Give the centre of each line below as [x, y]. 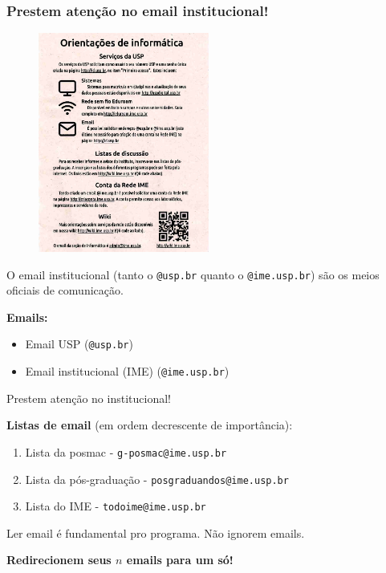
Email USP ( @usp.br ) [79, 344]
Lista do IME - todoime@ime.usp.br [116, 506]
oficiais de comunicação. [65, 290]
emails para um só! [180, 560]
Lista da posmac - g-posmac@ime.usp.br [126, 451]
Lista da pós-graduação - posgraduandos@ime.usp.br [157, 479]
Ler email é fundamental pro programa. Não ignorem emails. [156, 532]
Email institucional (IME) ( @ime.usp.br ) [127, 371]
